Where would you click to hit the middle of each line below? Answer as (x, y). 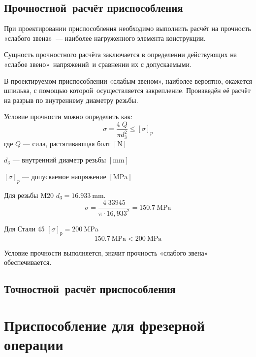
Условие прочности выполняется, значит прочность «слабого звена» (106, 252)
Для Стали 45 (24, 228)
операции (34, 344)
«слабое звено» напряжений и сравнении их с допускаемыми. (98, 64)
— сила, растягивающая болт (67, 143)
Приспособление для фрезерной (104, 325)
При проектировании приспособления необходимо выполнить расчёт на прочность (128, 28)
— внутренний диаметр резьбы (59, 160)
